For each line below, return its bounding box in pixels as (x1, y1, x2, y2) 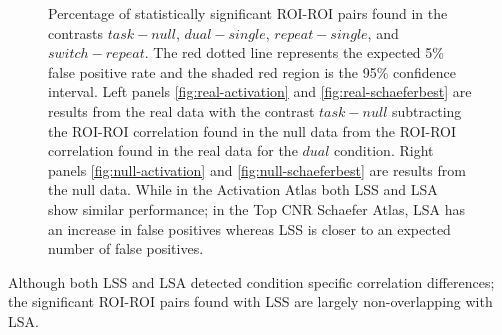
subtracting (391, 100, 462, 121)
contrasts (48, 22, 104, 43)
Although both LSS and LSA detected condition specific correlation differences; (8, 271, 495, 292)
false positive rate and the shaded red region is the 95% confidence (48, 61, 456, 82)
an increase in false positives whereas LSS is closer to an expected (48, 218, 451, 239)
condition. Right (334, 140, 434, 161)
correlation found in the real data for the (48, 140, 298, 161)
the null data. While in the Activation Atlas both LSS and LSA (48, 179, 438, 200)
